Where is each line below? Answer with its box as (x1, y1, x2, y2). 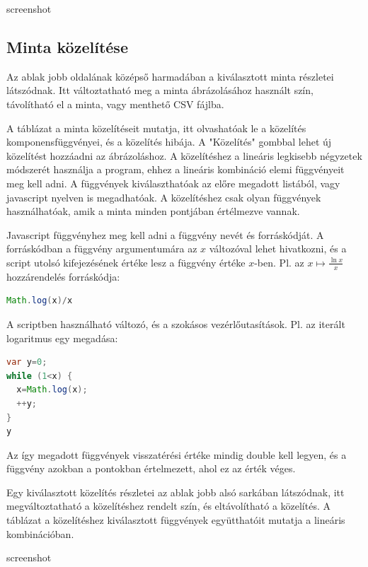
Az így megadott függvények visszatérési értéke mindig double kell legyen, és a (6, 447, 347, 462)
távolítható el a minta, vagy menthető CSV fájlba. (6, 96, 224, 111)
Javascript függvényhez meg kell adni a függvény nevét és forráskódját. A (6, 227, 324, 242)
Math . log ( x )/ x (6, 296, 73, 306)
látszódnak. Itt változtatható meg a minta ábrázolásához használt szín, (6, 83, 314, 98)
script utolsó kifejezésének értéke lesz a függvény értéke (6, 255, 246, 269)
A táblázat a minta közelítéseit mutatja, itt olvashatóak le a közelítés (6, 120, 306, 135)
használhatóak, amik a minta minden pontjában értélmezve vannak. (6, 204, 300, 218)
